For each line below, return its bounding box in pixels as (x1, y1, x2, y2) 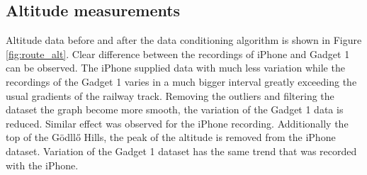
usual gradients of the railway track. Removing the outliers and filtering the (6, 88, 334, 103)
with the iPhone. (6, 157, 79, 172)
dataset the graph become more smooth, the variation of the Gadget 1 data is (6, 102, 344, 117)
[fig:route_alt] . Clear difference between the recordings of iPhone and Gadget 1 (6, 46, 350, 61)
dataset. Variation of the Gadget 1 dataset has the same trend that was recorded (6, 143, 357, 158)
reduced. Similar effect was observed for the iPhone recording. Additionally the (6, 115, 349, 130)
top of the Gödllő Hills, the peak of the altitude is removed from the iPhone (6, 130, 336, 145)
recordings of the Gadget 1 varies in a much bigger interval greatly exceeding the (6, 74, 357, 89)
